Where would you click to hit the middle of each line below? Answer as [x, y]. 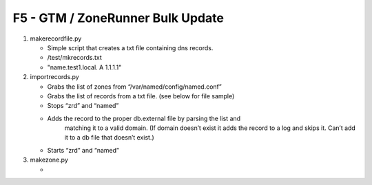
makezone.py [49, 160]
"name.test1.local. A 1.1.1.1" [84, 67]
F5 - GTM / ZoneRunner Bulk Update [118, 18]
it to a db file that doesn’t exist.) [109, 138]
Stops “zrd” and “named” [83, 106]
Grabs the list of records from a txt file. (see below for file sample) [141, 96]
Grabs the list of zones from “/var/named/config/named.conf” [134, 87]
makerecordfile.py [56, 39]
